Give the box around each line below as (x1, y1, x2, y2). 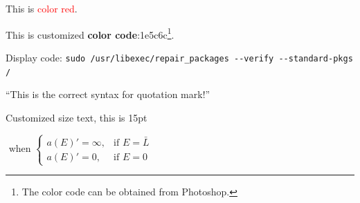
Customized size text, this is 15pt (6, 110, 147, 124)
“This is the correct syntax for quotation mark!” (6, 87, 210, 101)
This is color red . (6, 1, 78, 15)
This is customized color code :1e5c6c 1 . (6, 25, 174, 41)
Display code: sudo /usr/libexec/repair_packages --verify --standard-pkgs (6, 50, 353, 64)
